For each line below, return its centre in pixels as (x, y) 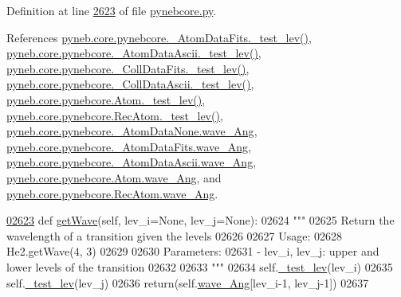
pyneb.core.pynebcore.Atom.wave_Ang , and (114, 177)
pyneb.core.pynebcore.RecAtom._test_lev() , (115, 115)
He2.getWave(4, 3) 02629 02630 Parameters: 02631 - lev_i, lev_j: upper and (193, 251)
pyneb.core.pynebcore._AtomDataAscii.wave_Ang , (132, 162)
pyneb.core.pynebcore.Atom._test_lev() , (106, 99)
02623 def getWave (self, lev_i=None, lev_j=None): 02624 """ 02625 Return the (200, 220)
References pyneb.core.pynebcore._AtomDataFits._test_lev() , (159, 37)
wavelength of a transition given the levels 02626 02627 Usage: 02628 (175, 235)
